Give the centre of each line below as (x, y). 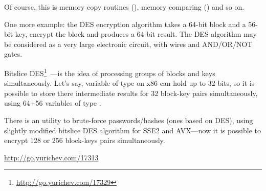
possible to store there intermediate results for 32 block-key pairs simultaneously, (131, 93)
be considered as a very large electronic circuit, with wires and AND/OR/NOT (128, 44)
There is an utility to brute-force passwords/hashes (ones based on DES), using (129, 120)
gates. (13, 54)
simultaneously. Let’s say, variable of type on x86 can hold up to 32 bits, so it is (129, 83)
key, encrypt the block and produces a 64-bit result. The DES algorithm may (136, 34)
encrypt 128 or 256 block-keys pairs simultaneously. (85, 140)
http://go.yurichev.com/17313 (51, 157)
